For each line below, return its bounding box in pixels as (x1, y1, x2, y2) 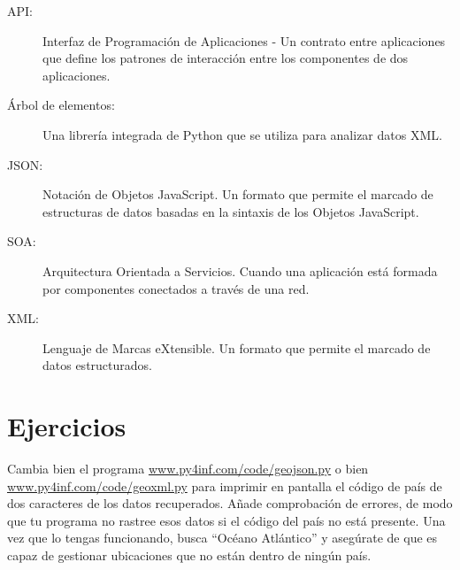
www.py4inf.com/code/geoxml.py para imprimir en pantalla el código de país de (7, 476, 442, 495)
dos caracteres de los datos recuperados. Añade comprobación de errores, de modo (7, 494, 453, 512)
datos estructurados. (42, 356, 152, 374)
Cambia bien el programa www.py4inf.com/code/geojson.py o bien (7, 459, 369, 478)
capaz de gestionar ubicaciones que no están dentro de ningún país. (7, 546, 372, 564)
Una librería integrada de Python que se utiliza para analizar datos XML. (42, 125, 442, 143)
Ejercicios (7, 408, 126, 444)
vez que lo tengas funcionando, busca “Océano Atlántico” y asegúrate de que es (7, 528, 438, 547)
